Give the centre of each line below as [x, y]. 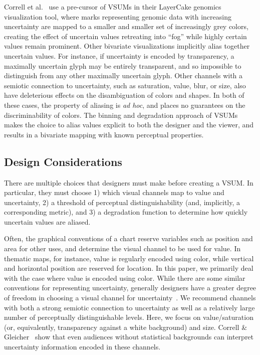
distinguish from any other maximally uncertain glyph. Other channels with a [123, 75]
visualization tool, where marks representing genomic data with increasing [118, 16]
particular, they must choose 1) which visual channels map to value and [114, 192]
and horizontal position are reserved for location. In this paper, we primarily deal [129, 268]
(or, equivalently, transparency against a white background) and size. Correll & [126, 327]
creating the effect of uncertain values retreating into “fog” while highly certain [125, 36]
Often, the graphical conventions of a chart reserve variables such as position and [128, 238]
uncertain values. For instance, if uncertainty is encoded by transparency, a [119, 55]
